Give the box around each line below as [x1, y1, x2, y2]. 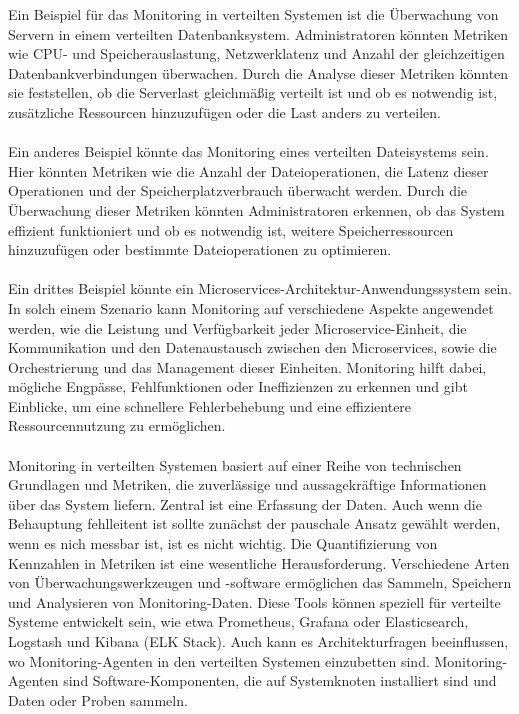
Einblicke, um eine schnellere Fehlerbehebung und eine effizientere [8, 395, 412, 416]
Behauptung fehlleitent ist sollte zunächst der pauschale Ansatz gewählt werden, [8, 513, 501, 534]
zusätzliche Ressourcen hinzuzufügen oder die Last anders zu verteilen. [8, 101, 441, 122]
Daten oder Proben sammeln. [8, 689, 188, 710]
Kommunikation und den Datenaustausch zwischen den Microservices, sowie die [8, 337, 497, 358]
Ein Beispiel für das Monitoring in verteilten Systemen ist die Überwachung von [8, 4, 499, 24]
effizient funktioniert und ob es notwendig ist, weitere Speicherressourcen [8, 219, 454, 240]
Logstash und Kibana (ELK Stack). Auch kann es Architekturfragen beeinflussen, [8, 631, 509, 651]
